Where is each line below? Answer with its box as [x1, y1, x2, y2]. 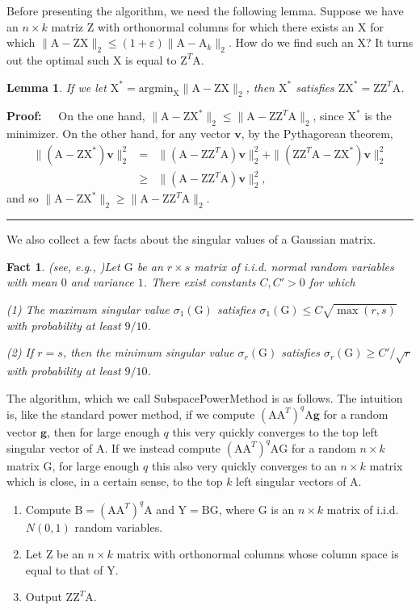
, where [218, 500, 255, 517]
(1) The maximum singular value [6, 300, 170, 317]
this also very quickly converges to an [151, 457, 337, 474]
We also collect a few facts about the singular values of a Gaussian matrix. [6, 231, 376, 248]
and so [6, 190, 39, 207]
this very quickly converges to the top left [172, 423, 379, 440]
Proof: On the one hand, [6, 107, 145, 124]
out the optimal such [6, 51, 110, 68]
